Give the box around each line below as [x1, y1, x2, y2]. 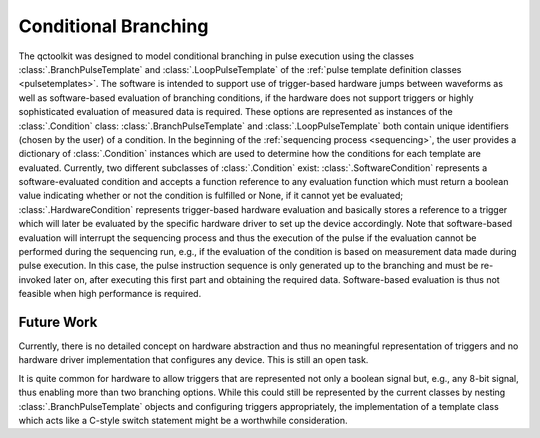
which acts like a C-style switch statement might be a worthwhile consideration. [18, 415, 349, 427]
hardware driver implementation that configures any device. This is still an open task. [18, 354, 369, 366]
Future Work [18, 314, 98, 330]
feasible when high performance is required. [18, 288, 202, 300]
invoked [18, 273, 52, 285]
